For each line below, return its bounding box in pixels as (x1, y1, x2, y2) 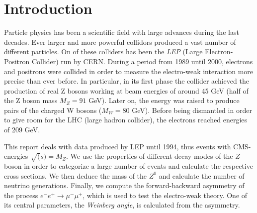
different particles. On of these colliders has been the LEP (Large (4, 46, 203, 57)
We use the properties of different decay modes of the (70, 151, 233, 161)
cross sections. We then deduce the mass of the (4, 170, 147, 181)
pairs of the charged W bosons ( (4, 105, 102, 115)
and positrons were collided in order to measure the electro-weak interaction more (4, 66, 254, 76)
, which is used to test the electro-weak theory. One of (83, 190, 248, 200)
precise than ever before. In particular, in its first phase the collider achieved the (4, 76, 249, 86)
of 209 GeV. (4, 124, 40, 135)
